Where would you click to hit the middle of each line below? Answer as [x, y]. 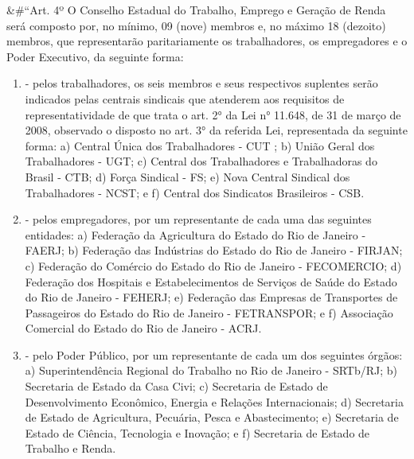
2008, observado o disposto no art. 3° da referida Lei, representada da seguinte [216, 130]
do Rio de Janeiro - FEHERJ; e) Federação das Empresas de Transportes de [211, 297]
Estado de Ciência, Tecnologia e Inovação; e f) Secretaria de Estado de [197, 432]
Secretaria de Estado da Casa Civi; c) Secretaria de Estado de [176, 386]
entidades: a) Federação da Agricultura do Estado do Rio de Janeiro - [195, 234]
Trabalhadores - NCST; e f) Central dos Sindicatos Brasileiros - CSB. [195, 192]
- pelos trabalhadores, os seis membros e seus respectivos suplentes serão [201, 83]
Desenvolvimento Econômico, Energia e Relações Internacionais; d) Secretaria [214, 401]
